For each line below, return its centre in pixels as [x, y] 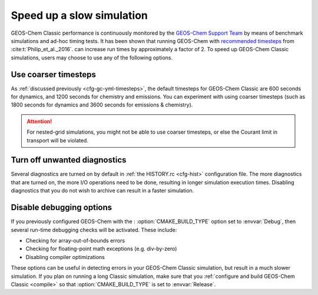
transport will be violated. [57, 140]
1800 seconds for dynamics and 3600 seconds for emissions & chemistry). [102, 105]
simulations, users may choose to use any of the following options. [92, 57]
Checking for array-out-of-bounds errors [75, 240]
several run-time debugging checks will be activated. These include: [94, 230]
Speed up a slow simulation [79, 15]
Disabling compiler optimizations [65, 257]
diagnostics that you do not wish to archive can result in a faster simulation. [102, 191]
